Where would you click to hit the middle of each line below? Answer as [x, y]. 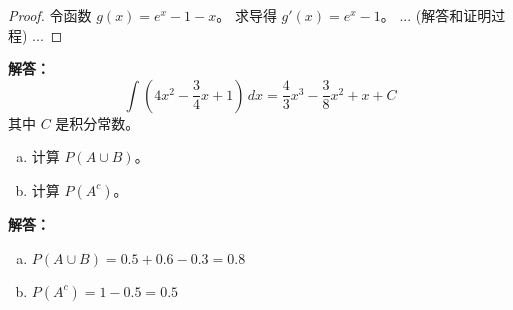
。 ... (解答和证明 [436, 15]
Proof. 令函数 [50, 15]
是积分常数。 [97, 122]
